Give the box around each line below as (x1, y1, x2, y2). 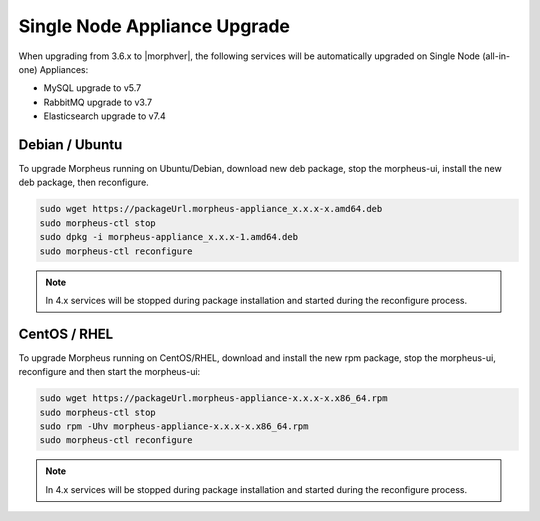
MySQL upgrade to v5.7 (43, 82, 142, 94)
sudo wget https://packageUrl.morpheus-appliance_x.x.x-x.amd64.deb (39, 203, 383, 215)
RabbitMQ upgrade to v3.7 (43, 96, 153, 108)
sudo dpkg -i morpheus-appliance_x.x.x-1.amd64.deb (39, 231, 299, 243)
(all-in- (481, 50, 510, 62)
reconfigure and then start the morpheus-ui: (18, 366, 201, 378)
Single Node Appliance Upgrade (18, 15, 290, 37)
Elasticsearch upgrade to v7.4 (43, 110, 166, 122)
